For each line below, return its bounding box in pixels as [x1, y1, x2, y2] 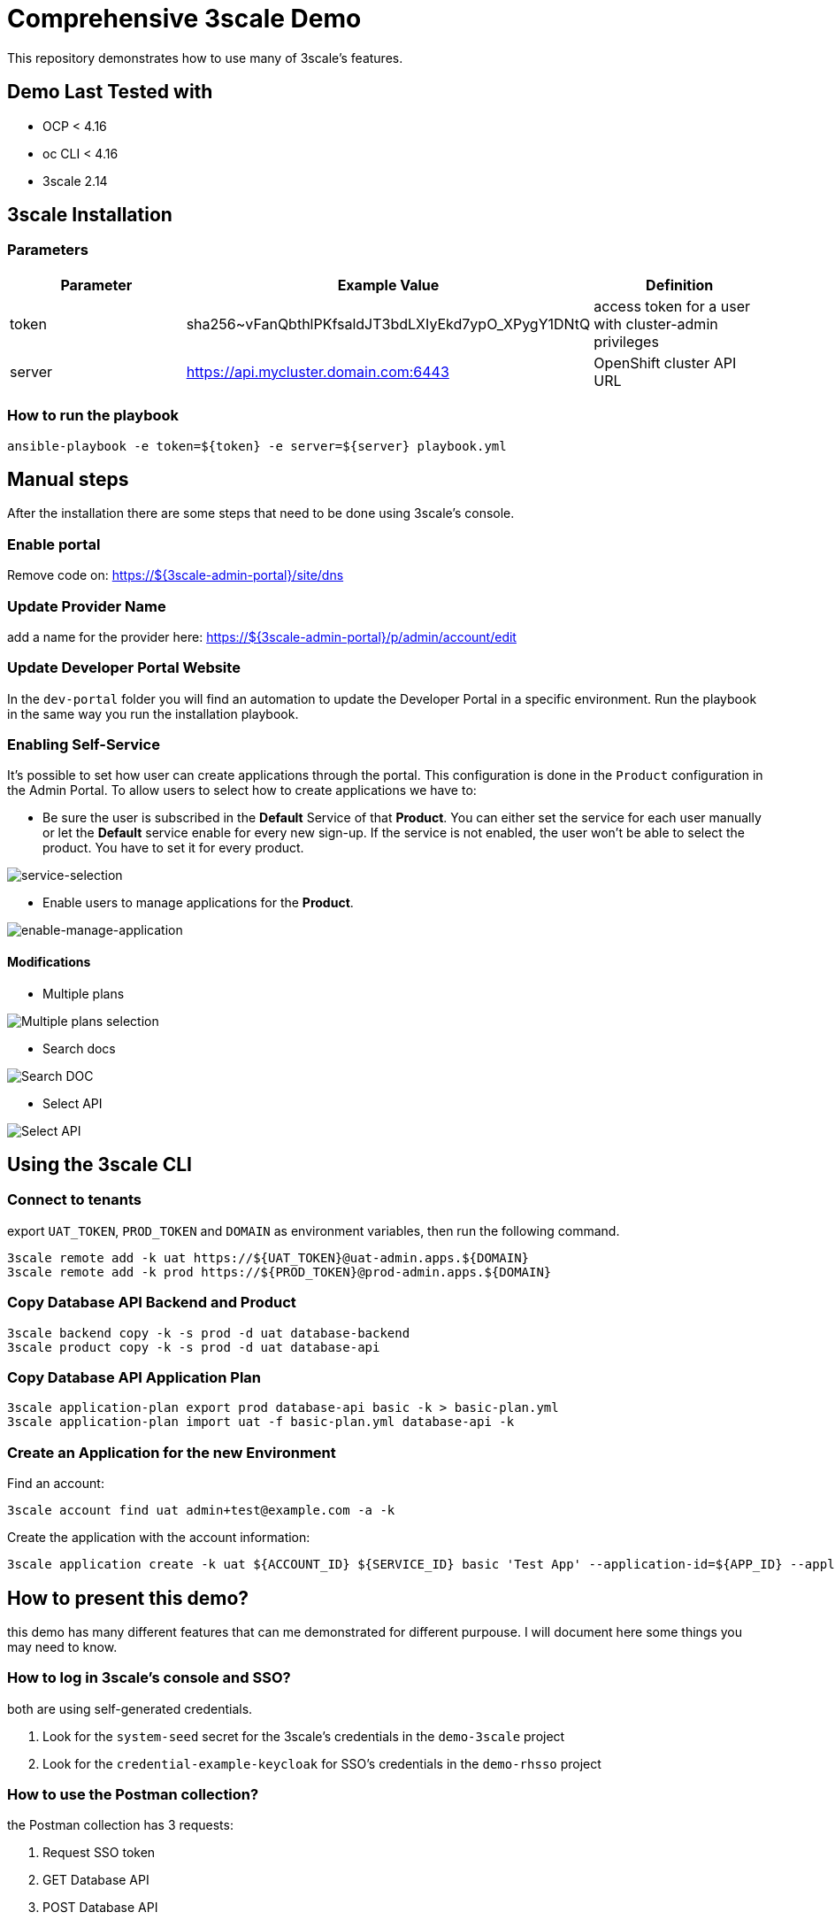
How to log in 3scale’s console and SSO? [7, 1669, 291, 1687]
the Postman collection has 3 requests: [7, 1817, 234, 1833]
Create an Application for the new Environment [7, 1443, 336, 1461]
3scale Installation [7, 204, 172, 227]
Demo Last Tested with [7, 81, 213, 104]
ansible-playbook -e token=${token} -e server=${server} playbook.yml [7, 438, 507, 453]
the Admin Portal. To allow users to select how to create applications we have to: [7, 783, 477, 798]
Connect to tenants [7, 1191, 142, 1209]
